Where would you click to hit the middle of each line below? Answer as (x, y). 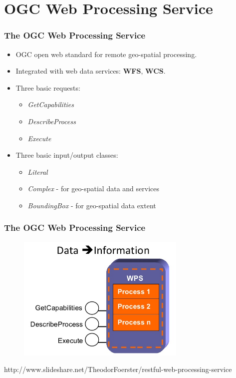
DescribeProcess (52, 121)
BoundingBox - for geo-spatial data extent (92, 205)
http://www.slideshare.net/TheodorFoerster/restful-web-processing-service (118, 369)
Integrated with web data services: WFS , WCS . (91, 71)
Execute (39, 138)
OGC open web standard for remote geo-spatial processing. (106, 54)
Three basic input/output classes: (67, 155)
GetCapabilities (51, 104)
